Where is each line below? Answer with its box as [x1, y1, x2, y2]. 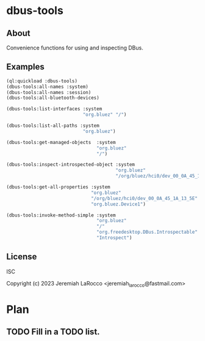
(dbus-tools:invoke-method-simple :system [6, 212, 116, 218]
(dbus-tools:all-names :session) [6, 89, 92, 95]
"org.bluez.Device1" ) [90, 201, 146, 207]
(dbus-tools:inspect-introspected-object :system [6, 162, 135, 168]
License [6, 251, 37, 262]
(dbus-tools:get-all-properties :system [6, 184, 111, 190]
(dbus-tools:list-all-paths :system [6, 123, 99, 129]
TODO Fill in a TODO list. [6, 327, 100, 337]
